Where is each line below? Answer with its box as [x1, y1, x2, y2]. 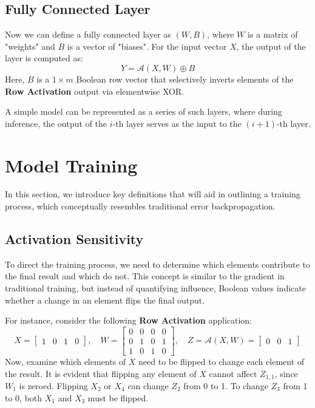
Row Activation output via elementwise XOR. [5, 84, 185, 97]
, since [274, 367, 298, 379]
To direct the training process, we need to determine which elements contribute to [5, 257, 310, 270]
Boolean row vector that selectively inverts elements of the [76, 72, 294, 85]
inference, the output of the [5, 117, 107, 129]
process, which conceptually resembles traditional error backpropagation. [5, 200, 276, 212]
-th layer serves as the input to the [112, 117, 242, 129]
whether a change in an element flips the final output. [5, 293, 205, 306]
